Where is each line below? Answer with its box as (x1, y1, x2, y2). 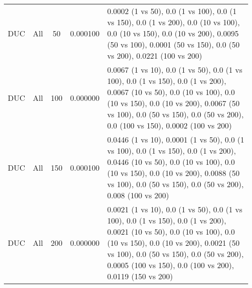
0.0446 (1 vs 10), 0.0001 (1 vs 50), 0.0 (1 (107, 134, 244, 145)
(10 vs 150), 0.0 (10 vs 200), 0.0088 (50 (107, 167, 240, 178)
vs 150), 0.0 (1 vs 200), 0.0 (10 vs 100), (107, 16, 240, 28)
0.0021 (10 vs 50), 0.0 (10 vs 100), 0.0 (107, 226, 235, 237)
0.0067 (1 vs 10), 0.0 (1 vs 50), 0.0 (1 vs (107, 64, 243, 75)
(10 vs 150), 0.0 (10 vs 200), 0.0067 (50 (107, 97, 240, 109)
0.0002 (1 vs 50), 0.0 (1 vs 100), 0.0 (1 (107, 5, 236, 16)
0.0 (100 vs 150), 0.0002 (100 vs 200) (107, 120, 232, 131)
